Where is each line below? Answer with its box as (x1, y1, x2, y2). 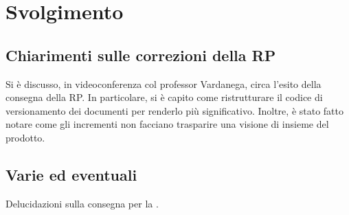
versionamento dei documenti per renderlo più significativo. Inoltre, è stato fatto (5, 103, 344, 117)
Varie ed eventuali (5, 163, 137, 185)
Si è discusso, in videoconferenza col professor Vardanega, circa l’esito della (5, 76, 322, 91)
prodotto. (5, 130, 45, 144)
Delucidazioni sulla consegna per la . (5, 196, 159, 210)
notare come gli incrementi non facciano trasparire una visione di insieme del (5, 117, 329, 131)
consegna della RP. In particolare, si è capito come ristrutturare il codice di (5, 90, 323, 104)
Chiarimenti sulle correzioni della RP (5, 44, 276, 65)
